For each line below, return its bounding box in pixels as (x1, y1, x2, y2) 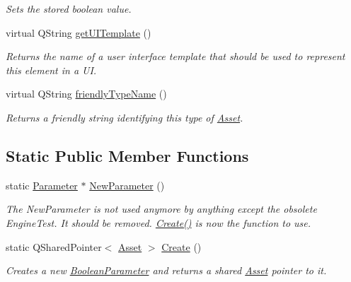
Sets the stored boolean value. (6, 1, 132, 16)
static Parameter (6, 177, 78, 192)
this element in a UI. (6, 62, 97, 77)
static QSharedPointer (6, 239, 102, 254)
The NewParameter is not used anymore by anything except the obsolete (6, 201, 317, 216)
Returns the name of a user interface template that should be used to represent (6, 49, 345, 64)
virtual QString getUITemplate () (6, 25, 151, 40)
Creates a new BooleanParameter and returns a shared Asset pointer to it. (6, 263, 327, 278)
